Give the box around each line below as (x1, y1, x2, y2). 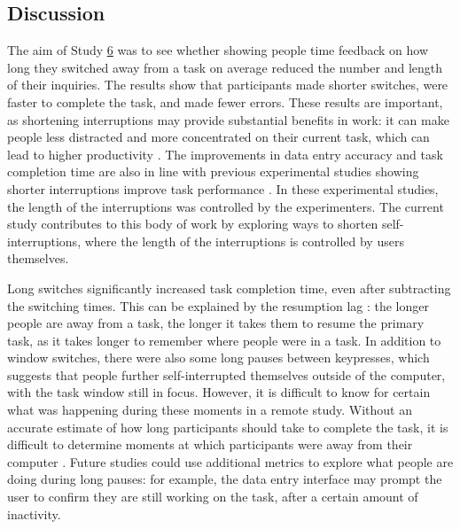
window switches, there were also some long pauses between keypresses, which (7, 348, 430, 367)
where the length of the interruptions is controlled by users (84, 231, 404, 250)
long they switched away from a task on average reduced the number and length (7, 58, 443, 76)
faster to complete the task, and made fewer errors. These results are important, (7, 92, 443, 111)
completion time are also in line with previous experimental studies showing (7, 162, 419, 181)
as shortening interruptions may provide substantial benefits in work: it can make (7, 110, 449, 128)
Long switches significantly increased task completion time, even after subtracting (7, 278, 451, 297)
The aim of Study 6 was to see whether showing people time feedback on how (7, 41, 429, 59)
